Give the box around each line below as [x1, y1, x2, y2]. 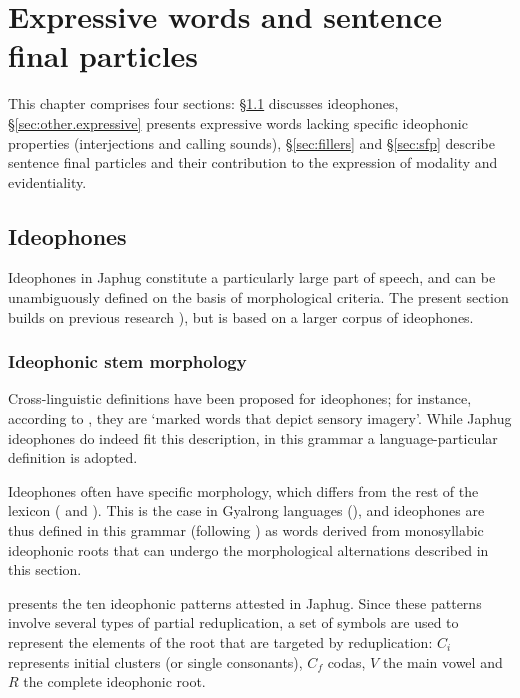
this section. [8, 559, 82, 580]
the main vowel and [382, 651, 503, 672]
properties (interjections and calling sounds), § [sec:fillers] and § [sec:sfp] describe [8, 132, 495, 153]
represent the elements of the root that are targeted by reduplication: [8, 632, 433, 653]
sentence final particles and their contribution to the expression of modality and [8, 152, 498, 173]
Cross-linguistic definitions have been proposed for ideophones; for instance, [8, 388, 472, 409]
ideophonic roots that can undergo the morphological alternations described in [8, 539, 489, 560]
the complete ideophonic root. [23, 671, 206, 692]
